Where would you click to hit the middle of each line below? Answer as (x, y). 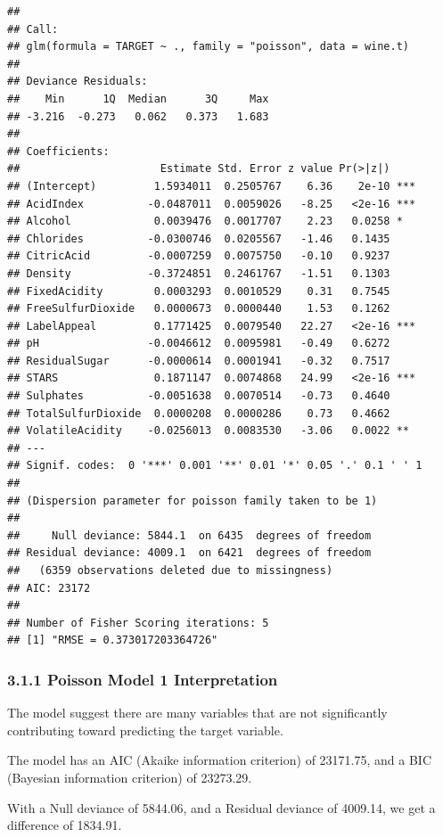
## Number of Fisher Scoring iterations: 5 (138, 623)
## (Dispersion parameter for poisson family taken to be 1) (193, 501)
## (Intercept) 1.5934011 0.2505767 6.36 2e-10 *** (212, 186)
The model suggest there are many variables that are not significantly (197, 713)
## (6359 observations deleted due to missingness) (170, 570)
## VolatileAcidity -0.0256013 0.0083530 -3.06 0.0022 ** (209, 431)
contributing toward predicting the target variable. (145, 730)
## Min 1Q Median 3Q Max (138, 98)
